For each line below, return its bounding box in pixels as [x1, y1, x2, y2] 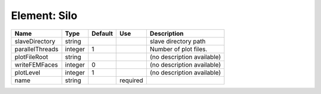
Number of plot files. [149, 45, 207, 53]
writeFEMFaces [14, 60, 58, 68]
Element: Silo [11, 9, 77, 22]
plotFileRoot [14, 52, 49, 61]
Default [91, 29, 113, 37]
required [119, 76, 144, 84]
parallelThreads [14, 45, 59, 53]
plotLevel [14, 68, 41, 77]
